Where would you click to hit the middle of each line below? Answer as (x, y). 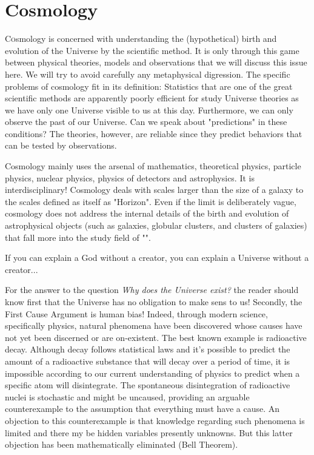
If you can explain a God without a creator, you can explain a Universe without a (157, 258)
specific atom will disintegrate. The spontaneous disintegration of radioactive (148, 385)
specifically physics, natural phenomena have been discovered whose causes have (154, 325)
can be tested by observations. (61, 145)
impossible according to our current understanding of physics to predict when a (152, 373)
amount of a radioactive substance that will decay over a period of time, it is (148, 361)
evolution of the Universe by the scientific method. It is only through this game (152, 50)
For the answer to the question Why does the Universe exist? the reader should (152, 290)
